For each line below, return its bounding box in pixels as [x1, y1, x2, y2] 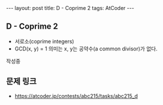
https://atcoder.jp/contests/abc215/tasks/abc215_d [14, 92, 138, 99]
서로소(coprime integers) [14, 38, 75, 45]
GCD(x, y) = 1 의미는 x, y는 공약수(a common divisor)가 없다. [14, 45, 158, 52]
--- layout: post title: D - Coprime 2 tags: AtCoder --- [6, 5, 134, 11]
